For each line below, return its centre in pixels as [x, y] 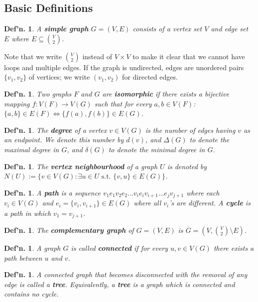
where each [203, 192]
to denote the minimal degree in [157, 149]
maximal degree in [32, 149]
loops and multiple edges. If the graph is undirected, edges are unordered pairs [124, 67]
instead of [97, 56]
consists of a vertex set [167, 29]
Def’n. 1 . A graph [32, 248]
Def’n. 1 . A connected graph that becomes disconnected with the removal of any [126, 274]
